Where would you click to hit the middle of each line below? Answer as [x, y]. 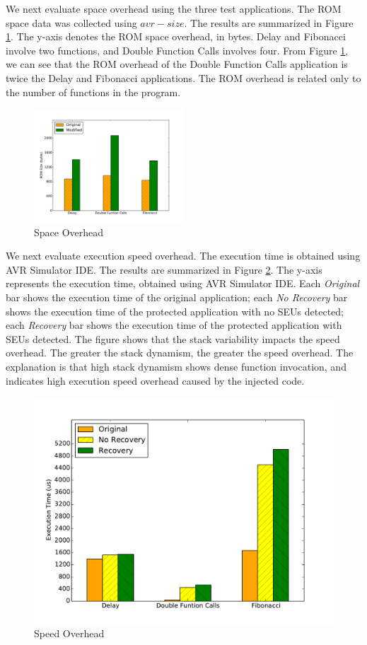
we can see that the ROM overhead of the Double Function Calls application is [177, 64]
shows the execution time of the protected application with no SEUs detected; [175, 311]
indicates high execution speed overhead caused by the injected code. [155, 380]
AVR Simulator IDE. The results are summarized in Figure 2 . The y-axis [164, 269]
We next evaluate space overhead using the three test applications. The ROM [174, 8]
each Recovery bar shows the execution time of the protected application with [174, 325]
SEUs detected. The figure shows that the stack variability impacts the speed [173, 338]
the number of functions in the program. [93, 92]
